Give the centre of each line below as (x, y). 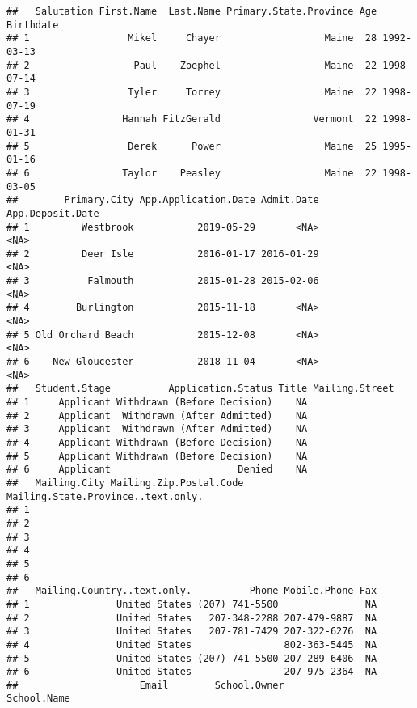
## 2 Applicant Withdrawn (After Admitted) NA (157, 415)
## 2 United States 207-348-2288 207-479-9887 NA (192, 618)
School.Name (38, 699)
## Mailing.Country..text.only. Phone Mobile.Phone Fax (192, 591)
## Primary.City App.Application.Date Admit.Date (163, 200)
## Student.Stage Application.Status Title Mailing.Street (200, 389)
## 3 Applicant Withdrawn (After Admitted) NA (157, 429)
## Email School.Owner (145, 685)
